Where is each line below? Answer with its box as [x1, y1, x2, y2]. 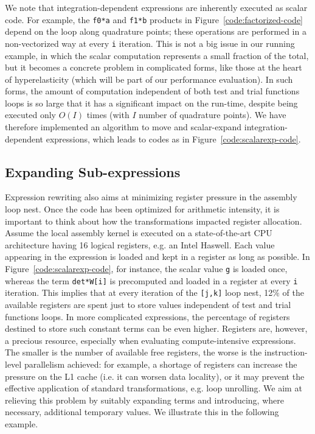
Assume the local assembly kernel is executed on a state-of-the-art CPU [5, 226, 272, 239]
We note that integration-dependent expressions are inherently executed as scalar [5, 1, 308, 13]
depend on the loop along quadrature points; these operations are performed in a [5, 25, 306, 38]
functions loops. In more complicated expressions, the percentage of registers [5, 310, 290, 323]
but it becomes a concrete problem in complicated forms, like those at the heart [5, 61, 302, 74]
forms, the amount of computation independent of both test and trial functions [5, 85, 300, 97]
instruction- [264, 346, 308, 359]
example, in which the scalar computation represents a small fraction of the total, [5, 49, 309, 61]
